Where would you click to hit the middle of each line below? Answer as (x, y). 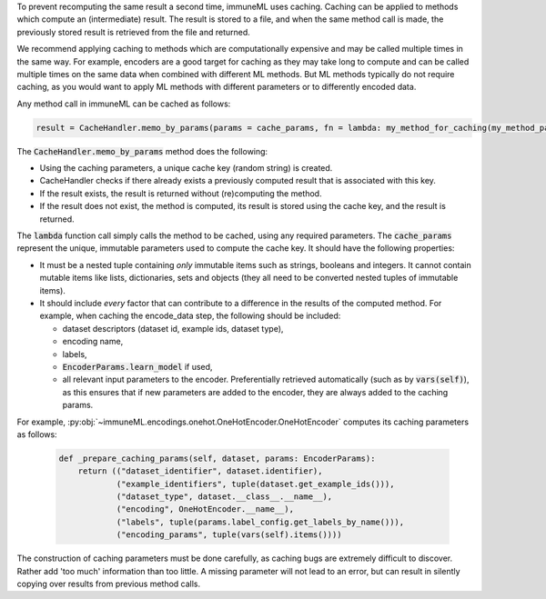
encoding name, (93, 342)
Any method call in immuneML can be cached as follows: (124, 104)
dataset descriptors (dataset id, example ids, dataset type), (173, 328)
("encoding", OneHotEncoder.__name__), (205, 509)
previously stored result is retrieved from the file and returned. (133, 32)
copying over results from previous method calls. (109, 584)
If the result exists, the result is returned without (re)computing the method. (181, 193)
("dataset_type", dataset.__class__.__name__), (224, 497)
